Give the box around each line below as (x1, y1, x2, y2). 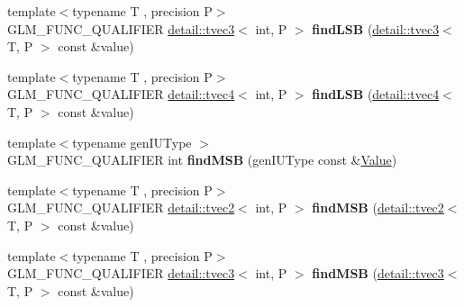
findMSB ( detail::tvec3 (312, 264, 444, 283)
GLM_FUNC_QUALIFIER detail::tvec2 (7, 198, 235, 217)
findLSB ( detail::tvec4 (312, 85, 440, 104)
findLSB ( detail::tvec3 (312, 19, 440, 38)
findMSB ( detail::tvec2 (312, 198, 444, 217)
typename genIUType (72, 132, 192, 151)
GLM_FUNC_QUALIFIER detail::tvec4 (7, 85, 235, 104)
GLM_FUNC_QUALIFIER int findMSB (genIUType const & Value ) (7, 150, 397, 169)
